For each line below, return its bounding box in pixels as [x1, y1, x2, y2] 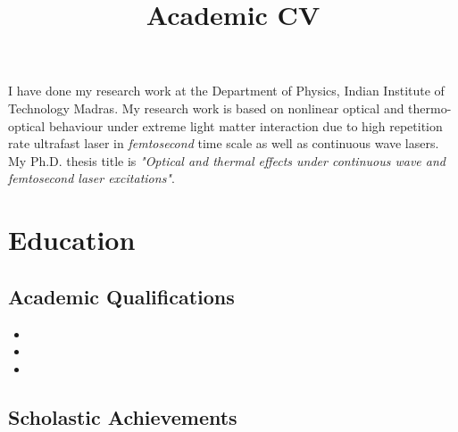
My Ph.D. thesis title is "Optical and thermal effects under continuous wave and [8, 151, 446, 170]
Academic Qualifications [8, 282, 235, 310]
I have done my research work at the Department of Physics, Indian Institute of [8, 81, 445, 100]
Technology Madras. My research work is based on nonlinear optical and [8, 98, 404, 117]
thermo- [408, 98, 452, 117]
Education [8, 221, 136, 258]
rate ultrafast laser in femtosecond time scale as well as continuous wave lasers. [8, 134, 439, 153]
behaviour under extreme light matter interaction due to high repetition [48, 116, 443, 135]
